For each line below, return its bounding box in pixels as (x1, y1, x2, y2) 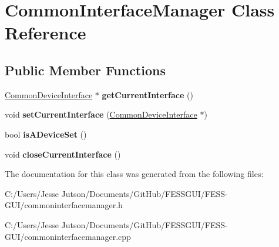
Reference (5, 21, 86, 45)
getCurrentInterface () (102, 88, 193, 101)
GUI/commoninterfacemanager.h (5, 199, 123, 211)
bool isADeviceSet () (5, 128, 87, 140)
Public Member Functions (5, 61, 166, 79)
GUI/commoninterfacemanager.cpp (5, 230, 131, 242)
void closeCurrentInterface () (5, 148, 121, 160)
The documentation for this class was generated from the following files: (5, 168, 264, 180)
